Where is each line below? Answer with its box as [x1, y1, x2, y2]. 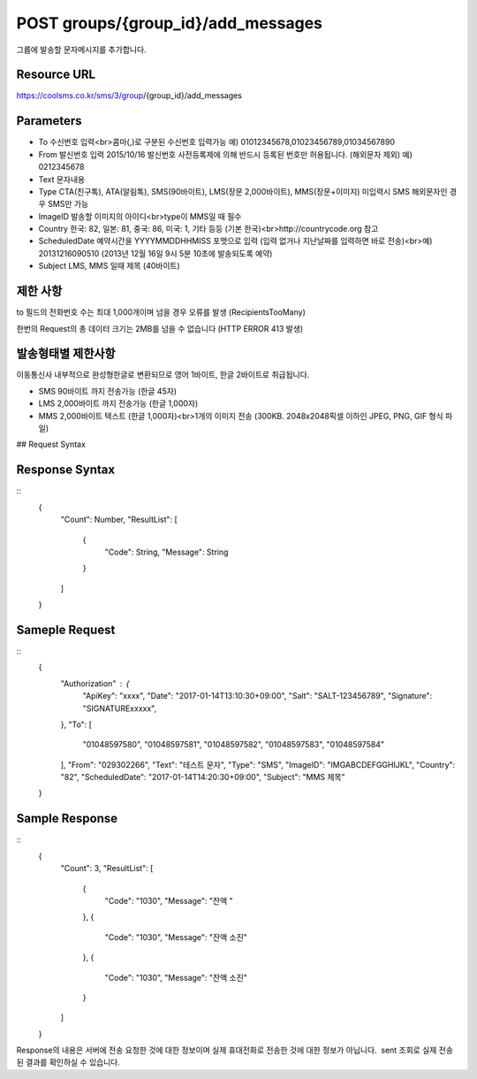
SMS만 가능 [47, 199, 89, 210]
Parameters [16, 113, 82, 128]
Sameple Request [16, 622, 116, 637]
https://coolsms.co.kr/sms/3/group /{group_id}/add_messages [16, 90, 243, 101]
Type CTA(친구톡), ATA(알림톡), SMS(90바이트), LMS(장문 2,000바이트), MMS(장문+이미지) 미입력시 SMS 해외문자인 [38, 186, 448, 196]
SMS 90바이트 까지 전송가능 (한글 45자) [38, 386, 177, 396]
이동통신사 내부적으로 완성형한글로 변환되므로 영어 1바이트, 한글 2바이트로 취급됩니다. [16, 370, 310, 380]
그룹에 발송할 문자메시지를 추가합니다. [16, 44, 147, 55]
